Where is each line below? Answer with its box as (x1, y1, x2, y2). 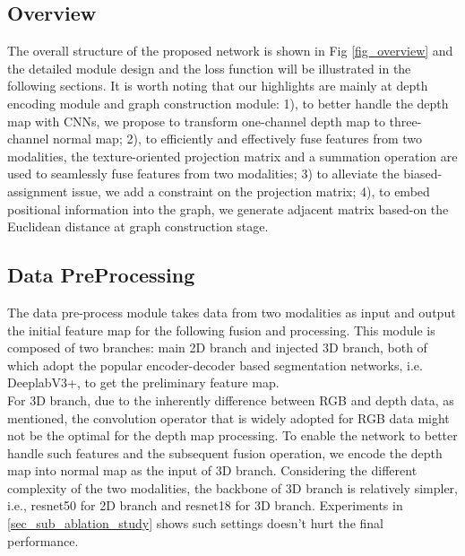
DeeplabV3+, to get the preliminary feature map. (7, 373, 280, 392)
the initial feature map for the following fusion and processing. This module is (7, 320, 435, 339)
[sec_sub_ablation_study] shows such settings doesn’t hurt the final (7, 514, 383, 533)
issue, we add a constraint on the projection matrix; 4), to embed (72, 181, 430, 200)
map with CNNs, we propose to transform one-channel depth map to (7, 111, 385, 130)
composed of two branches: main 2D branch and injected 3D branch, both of (7, 338, 427, 357)
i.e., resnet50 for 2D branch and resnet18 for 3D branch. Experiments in (7, 496, 403, 515)
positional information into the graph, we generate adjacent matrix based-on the (7, 199, 449, 218)
